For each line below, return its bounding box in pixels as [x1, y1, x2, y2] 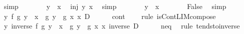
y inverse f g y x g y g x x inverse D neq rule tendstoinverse [4, 20, 240, 31]
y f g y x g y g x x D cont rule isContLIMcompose [4, 10, 216, 21]
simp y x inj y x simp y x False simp [4, 1, 226, 11]
